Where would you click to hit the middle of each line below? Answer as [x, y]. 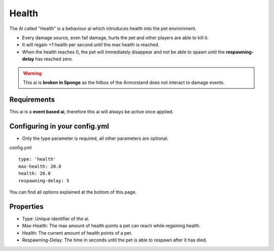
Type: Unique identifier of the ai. [56, 218]
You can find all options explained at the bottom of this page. [73, 192]
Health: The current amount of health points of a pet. [77, 233]
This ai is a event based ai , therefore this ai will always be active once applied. [91, 111]
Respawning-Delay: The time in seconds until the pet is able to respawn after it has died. [115, 240]
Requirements [32, 99]
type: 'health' [37, 159]
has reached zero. [54, 59]
